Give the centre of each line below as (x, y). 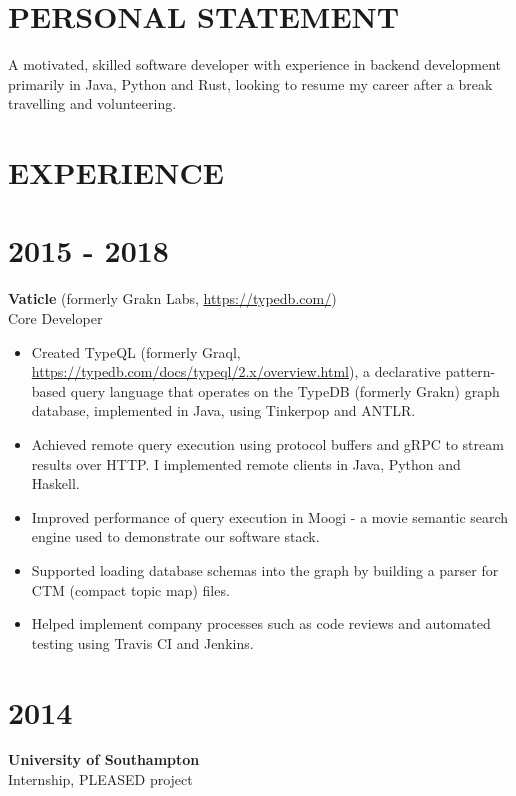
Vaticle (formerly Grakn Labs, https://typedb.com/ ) (172, 298)
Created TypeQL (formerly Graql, (136, 351)
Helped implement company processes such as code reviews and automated (261, 623)
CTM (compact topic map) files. (130, 589)
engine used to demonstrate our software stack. (175, 536)
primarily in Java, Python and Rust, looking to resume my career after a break (250, 83)
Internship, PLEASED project (100, 779)
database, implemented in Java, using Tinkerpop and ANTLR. (223, 410)
